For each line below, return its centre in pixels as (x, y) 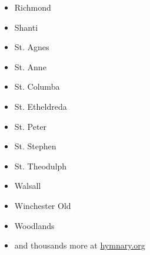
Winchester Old (43, 205)
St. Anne (30, 66)
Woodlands (34, 225)
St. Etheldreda (41, 106)
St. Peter (31, 126)
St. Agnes (32, 47)
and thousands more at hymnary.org (80, 245)
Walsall (28, 186)
